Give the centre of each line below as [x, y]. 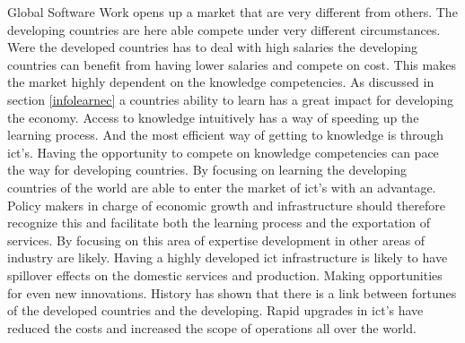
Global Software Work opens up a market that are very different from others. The [232, 12]
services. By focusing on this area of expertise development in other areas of [216, 240]
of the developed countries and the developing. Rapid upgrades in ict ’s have [215, 310]
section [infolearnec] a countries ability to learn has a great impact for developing [231, 99]
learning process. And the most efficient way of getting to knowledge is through [226, 135]
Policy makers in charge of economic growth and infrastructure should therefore [227, 205]
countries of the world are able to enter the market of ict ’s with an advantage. [222, 187]
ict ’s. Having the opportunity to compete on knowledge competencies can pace [223, 152]
